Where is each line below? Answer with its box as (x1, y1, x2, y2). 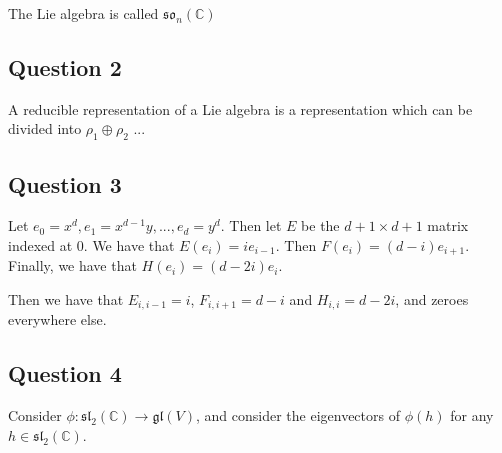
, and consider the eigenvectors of (195, 405, 400, 426)
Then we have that (8, 289, 124, 310)
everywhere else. (8, 309, 107, 330)
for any (450, 405, 494, 426)
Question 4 (8, 358, 122, 389)
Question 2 (8, 51, 122, 82)
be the (301, 215, 340, 236)
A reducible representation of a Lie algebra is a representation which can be (8, 98, 473, 119)
